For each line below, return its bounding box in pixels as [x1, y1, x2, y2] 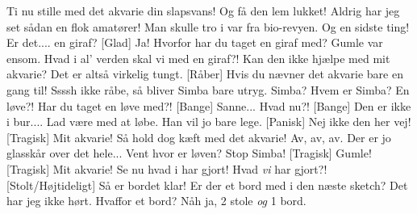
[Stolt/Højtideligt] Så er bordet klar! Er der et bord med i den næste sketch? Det [6, 176, 408, 193]
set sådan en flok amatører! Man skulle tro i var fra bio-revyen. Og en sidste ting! [6, 18, 410, 35]
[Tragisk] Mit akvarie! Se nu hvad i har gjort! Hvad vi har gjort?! [6, 160, 327, 177]
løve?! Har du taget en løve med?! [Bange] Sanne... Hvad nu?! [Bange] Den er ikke [6, 97, 411, 114]
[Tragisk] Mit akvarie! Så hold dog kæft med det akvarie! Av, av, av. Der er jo [6, 128, 391, 145]
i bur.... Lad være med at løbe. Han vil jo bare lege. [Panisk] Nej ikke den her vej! [6, 113, 411, 130]
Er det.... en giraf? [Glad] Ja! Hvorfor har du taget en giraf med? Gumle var [6, 34, 383, 51]
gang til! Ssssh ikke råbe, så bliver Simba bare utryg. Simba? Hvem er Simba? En [6, 81, 410, 98]
